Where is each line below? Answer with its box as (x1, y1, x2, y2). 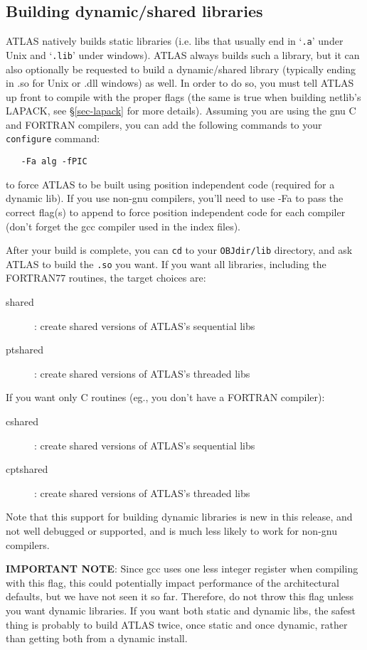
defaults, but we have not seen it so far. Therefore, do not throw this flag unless (6, 589, 354, 604)
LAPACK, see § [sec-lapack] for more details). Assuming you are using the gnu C (6, 103, 356, 118)
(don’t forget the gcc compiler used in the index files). (6, 218, 241, 233)
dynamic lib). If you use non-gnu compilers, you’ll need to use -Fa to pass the (6, 191, 344, 206)
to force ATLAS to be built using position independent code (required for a (6, 176, 335, 191)
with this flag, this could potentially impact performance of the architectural (6, 575, 339, 590)
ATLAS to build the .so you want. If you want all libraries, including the (6, 256, 326, 271)
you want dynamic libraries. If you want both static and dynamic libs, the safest (6, 602, 356, 617)
